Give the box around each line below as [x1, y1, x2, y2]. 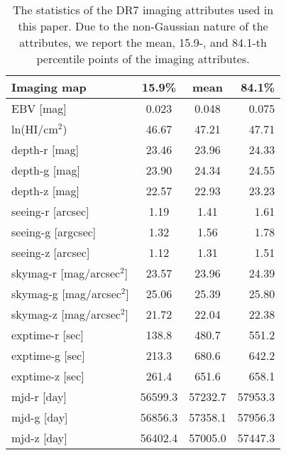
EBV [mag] [11, 100, 67, 116]
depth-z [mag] [11, 182, 80, 199]
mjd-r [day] [11, 388, 67, 405]
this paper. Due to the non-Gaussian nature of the [18, 18, 268, 34]
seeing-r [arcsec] [11, 203, 89, 219]
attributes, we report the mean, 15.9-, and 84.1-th [19, 34, 267, 50]
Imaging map [11, 79, 87, 95]
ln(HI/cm [11, 121, 58, 137]
